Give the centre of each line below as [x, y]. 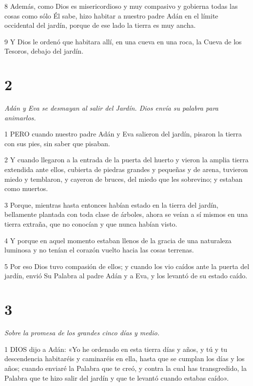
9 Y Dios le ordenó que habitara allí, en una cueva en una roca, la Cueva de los [123, 41]
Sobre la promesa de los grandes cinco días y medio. [82, 333]
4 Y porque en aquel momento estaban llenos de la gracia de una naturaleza [118, 240]
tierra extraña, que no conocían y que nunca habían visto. [91, 224]
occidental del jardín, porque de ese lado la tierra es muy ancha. [100, 25]
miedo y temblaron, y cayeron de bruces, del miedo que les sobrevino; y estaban [124, 179]
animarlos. [20, 117]
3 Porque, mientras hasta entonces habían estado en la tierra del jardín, [111, 204]
